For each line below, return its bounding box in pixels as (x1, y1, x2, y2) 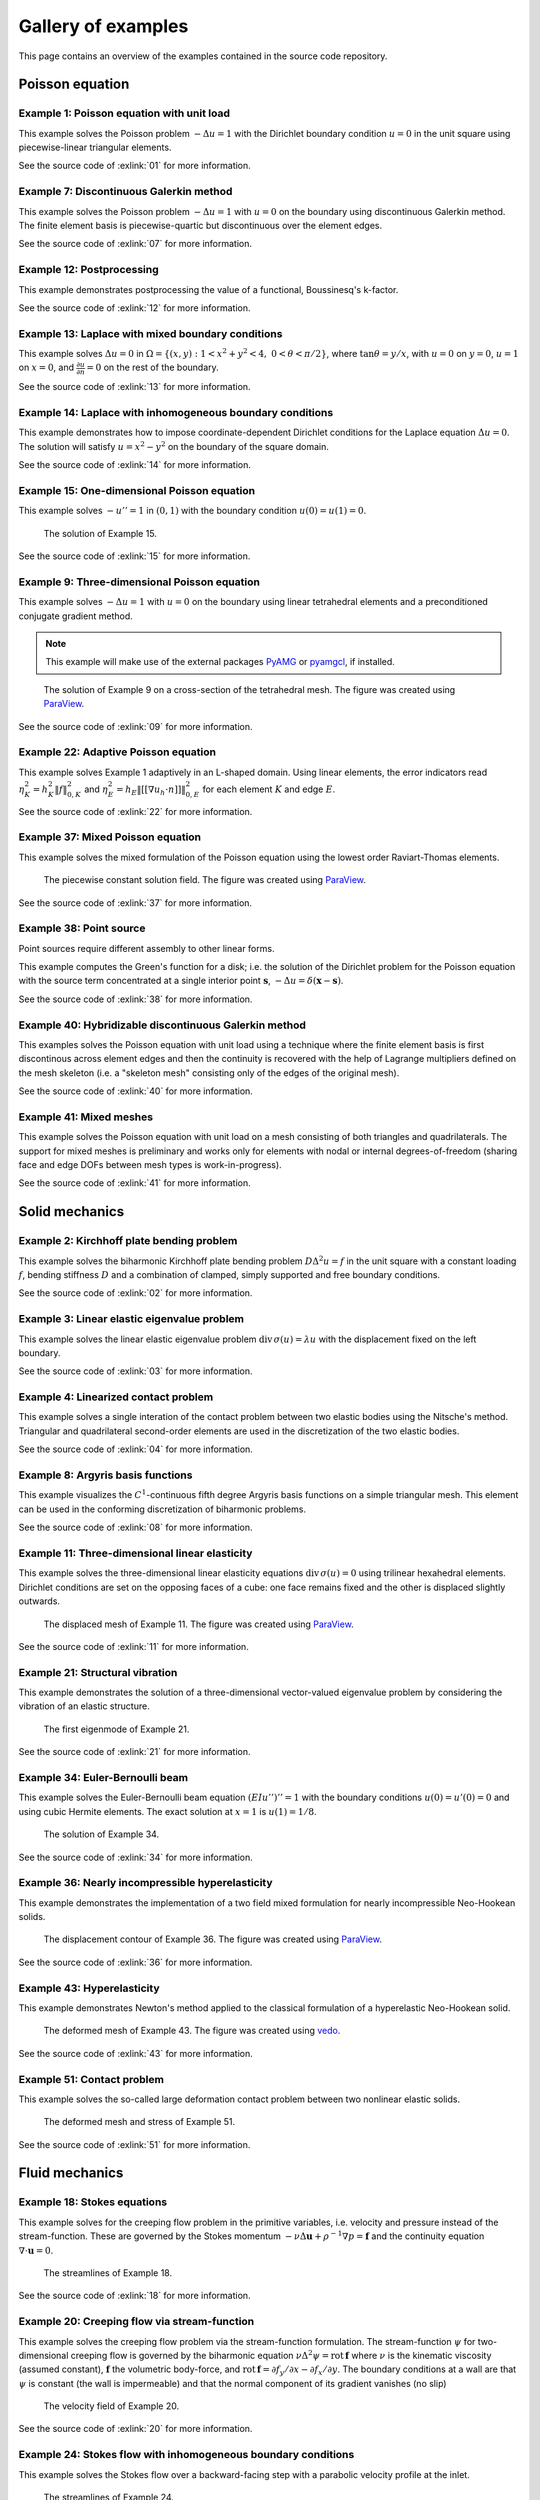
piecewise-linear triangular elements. (18, 141, 172, 154)
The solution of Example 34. (43, 1828, 160, 1840)
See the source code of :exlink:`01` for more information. (18, 160, 252, 172)
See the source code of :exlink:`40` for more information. (18, 1085, 254, 1097)
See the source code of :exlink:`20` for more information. (18, 2423, 253, 2435)
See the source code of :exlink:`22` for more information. (18, 805, 253, 817)
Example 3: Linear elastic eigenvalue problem (18, 1312, 245, 1326)
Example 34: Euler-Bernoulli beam (18, 1770, 189, 1784)
